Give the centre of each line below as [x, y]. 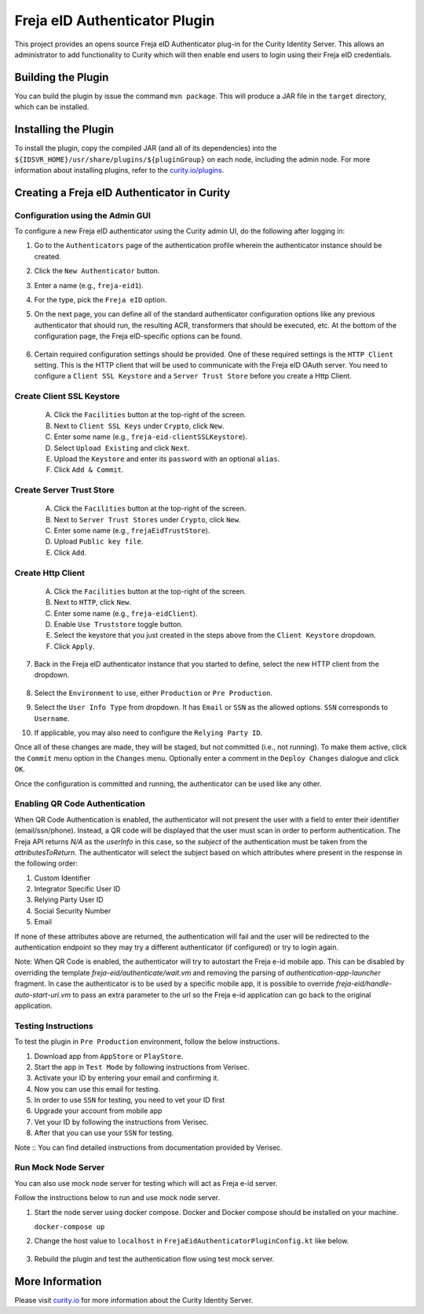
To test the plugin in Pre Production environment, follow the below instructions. [147, 1041]
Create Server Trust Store [64, 490]
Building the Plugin [62, 77]
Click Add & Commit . [89, 470]
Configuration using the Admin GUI [82, 215]
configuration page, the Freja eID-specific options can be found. [138, 336]
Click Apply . [74, 646]
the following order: [46, 863]
